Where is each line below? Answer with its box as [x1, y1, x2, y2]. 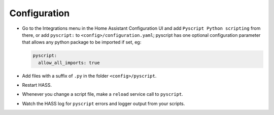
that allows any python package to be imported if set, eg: [22, 39, 142, 45]
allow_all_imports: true [38, 60, 100, 66]
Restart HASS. [22, 82, 52, 88]
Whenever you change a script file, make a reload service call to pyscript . [22, 91, 184, 97]
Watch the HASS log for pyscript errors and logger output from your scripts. [22, 100, 185, 106]
